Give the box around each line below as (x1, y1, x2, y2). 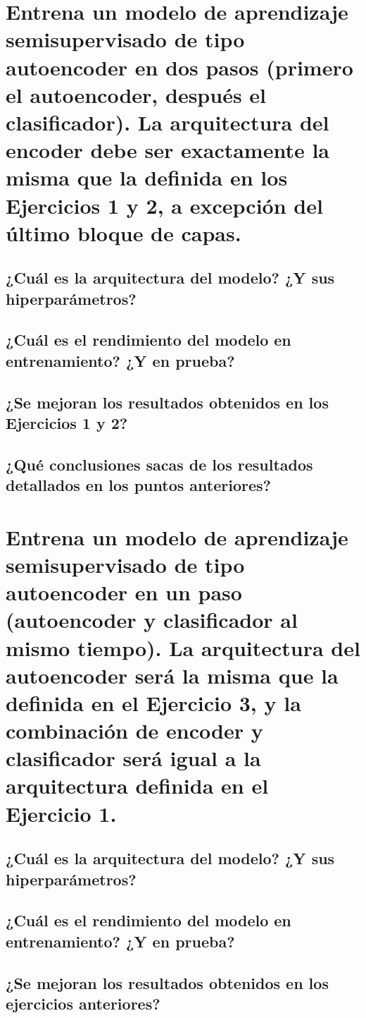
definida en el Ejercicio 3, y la (6, 688, 301, 717)
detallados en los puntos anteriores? (6, 474, 271, 496)
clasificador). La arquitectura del (6, 107, 329, 136)
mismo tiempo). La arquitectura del (6, 633, 360, 662)
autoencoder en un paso (6, 578, 242, 607)
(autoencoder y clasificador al (6, 605, 298, 634)
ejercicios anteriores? (6, 992, 160, 1014)
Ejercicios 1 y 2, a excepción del (6, 190, 323, 219)
